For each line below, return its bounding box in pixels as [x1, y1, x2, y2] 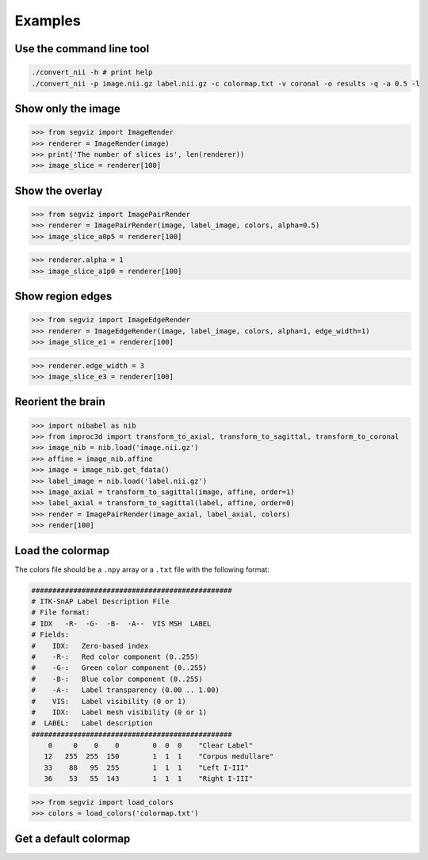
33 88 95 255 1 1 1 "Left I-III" [44, 763, 249, 772]
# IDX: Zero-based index [31, 641, 149, 650]
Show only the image [14, 101, 120, 115]
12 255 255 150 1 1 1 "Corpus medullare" [44, 752, 274, 761]
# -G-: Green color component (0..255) [31, 664, 208, 672]
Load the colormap [14, 543, 110, 557]
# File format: [31, 608, 90, 617]
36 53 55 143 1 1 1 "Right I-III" [44, 774, 254, 783]
